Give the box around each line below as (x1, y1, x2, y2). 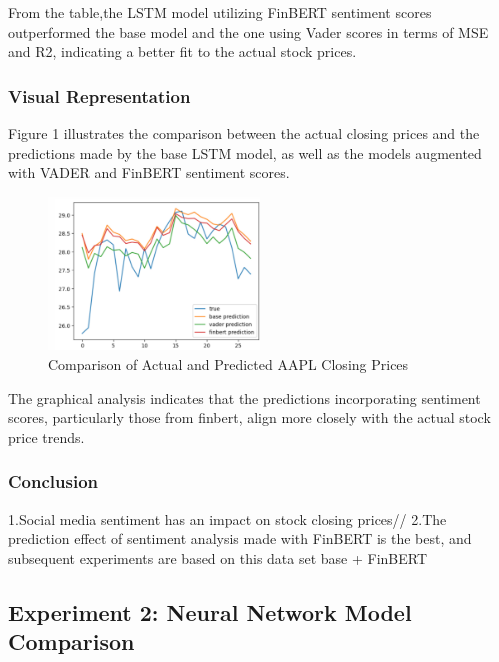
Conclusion (8, 469, 98, 494)
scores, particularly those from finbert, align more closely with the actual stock (8, 407, 491, 428)
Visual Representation (8, 83, 191, 108)
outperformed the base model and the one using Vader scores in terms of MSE (8, 21, 489, 42)
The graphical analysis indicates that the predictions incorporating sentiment (8, 387, 481, 408)
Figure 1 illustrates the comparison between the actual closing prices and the (8, 123, 480, 143)
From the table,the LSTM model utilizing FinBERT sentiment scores (8, 2, 432, 22)
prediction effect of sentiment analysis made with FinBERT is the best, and (8, 528, 472, 549)
